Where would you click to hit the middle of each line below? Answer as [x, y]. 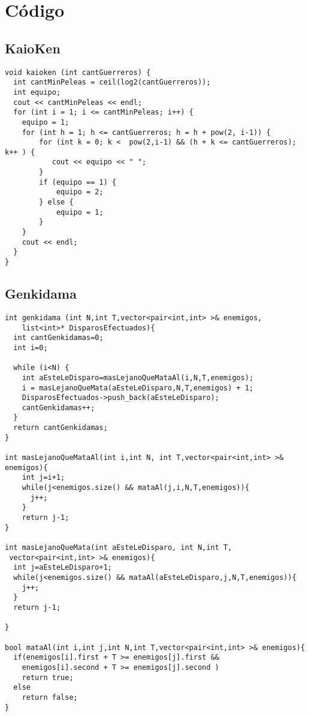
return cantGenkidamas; [60, 428]
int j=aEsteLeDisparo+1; [63, 568]
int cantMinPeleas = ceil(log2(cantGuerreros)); [112, 82]
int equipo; [37, 92]
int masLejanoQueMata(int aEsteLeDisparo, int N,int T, [119, 547]
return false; [50, 697]
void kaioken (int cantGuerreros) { [78, 72]
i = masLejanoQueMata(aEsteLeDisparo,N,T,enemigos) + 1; [138, 388]
